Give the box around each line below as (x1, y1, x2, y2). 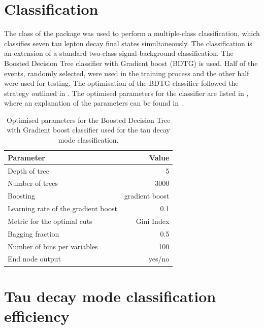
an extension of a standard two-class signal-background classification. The (4, 48, 234, 58)
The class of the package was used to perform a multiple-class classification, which (4, 28, 260, 39)
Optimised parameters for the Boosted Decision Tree (6, 114, 171, 125)
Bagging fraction (8, 228, 59, 239)
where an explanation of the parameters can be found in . (4, 97, 183, 108)
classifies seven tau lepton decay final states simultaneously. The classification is (4, 38, 252, 48)
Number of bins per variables (8, 241, 98, 251)
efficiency (4, 305, 70, 326)
